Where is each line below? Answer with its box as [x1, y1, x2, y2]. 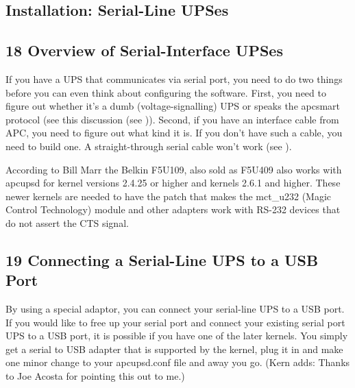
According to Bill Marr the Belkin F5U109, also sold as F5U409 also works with [5, 162, 342, 176]
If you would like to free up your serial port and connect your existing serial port [5, 315, 345, 329]
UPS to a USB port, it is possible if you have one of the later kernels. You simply [5, 328, 348, 343]
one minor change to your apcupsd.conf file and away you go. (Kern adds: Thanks [5, 355, 350, 369]
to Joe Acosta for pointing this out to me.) [5, 369, 185, 383]
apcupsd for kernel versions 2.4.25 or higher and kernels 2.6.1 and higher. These [5, 175, 341, 190]
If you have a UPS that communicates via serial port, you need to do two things [5, 71, 343, 86]
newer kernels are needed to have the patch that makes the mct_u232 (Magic [5, 189, 332, 203]
